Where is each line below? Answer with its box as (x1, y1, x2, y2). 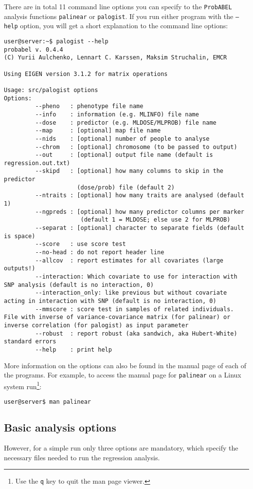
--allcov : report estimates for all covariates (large (35, 257, 224, 264)
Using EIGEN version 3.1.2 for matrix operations (4, 70, 168, 77)
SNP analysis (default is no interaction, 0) (4, 281, 154, 288)
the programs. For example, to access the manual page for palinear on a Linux (4, 370, 241, 380)
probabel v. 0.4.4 (4, 46, 63, 53)
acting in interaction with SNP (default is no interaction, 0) (4, 297, 217, 304)
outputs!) (4, 265, 36, 272)
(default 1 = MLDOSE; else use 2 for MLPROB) (80, 216, 231, 224)
